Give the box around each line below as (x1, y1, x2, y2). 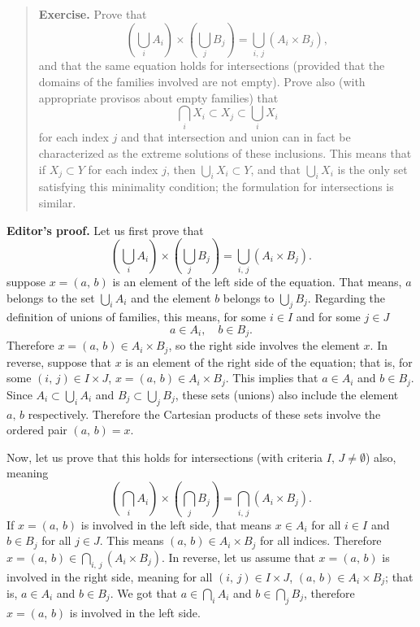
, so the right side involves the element (168, 337, 360, 354)
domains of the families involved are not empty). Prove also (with (38, 72, 366, 89)
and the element (131, 289, 211, 306)
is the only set (337, 160, 408, 177)
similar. (38, 194, 76, 211)
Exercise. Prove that (38, 6, 147, 22)
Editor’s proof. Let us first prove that (6, 221, 204, 238)
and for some (296, 308, 361, 325)
